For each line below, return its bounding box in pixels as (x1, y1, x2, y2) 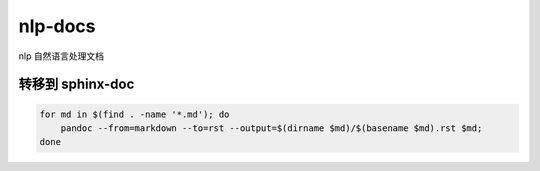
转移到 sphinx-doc (18, 76, 135, 93)
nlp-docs (18, 15, 96, 37)
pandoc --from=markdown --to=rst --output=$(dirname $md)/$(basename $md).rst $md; (60, 122, 483, 134)
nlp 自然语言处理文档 (18, 50, 105, 62)
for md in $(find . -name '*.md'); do (39, 108, 230, 120)
